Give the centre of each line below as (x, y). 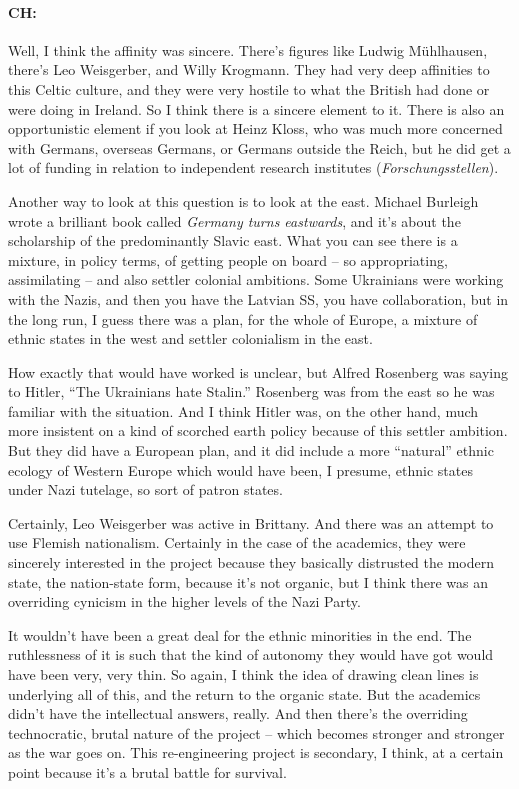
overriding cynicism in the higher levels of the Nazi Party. (184, 601)
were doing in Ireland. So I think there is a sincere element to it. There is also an (256, 108)
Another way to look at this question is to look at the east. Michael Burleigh (243, 200)
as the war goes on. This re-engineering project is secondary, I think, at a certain (256, 752)
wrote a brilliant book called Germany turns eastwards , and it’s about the (234, 220)
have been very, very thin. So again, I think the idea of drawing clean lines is (243, 674)
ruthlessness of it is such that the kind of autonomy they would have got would (251, 654)
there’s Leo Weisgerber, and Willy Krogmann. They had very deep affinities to (249, 69)
